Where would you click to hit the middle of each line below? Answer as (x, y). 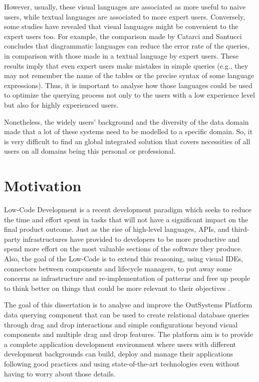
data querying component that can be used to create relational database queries (127, 314)
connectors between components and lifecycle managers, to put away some (118, 268)
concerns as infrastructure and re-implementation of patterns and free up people (127, 278)
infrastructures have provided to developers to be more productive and (131, 239)
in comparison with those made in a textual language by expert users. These (121, 55)
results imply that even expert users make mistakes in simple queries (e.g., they (126, 65)
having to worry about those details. (60, 373)
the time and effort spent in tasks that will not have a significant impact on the (126, 219)
